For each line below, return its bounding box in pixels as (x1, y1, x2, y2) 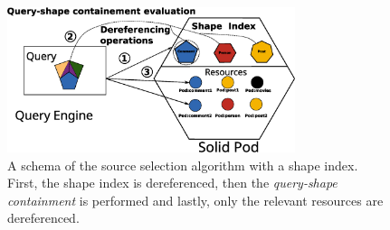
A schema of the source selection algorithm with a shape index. (7, 155, 358, 174)
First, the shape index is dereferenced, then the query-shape (7, 173, 338, 192)
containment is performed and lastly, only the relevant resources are (7, 190, 384, 209)
